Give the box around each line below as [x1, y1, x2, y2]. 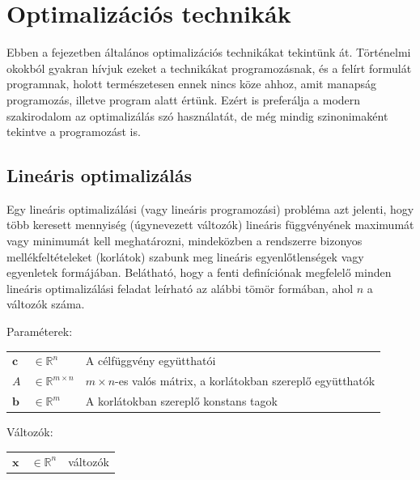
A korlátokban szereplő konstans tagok [85, 393, 278, 410]
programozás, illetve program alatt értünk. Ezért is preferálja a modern [6, 91, 361, 108]
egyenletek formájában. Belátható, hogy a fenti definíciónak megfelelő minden [6, 264, 392, 281]
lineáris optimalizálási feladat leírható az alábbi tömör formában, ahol [6, 279, 354, 296]
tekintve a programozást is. [6, 123, 141, 140]
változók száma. [6, 295, 85, 312]
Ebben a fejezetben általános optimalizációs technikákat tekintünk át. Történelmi [6, 44, 411, 61]
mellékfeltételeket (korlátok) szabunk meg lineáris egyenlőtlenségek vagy [6, 248, 364, 265]
